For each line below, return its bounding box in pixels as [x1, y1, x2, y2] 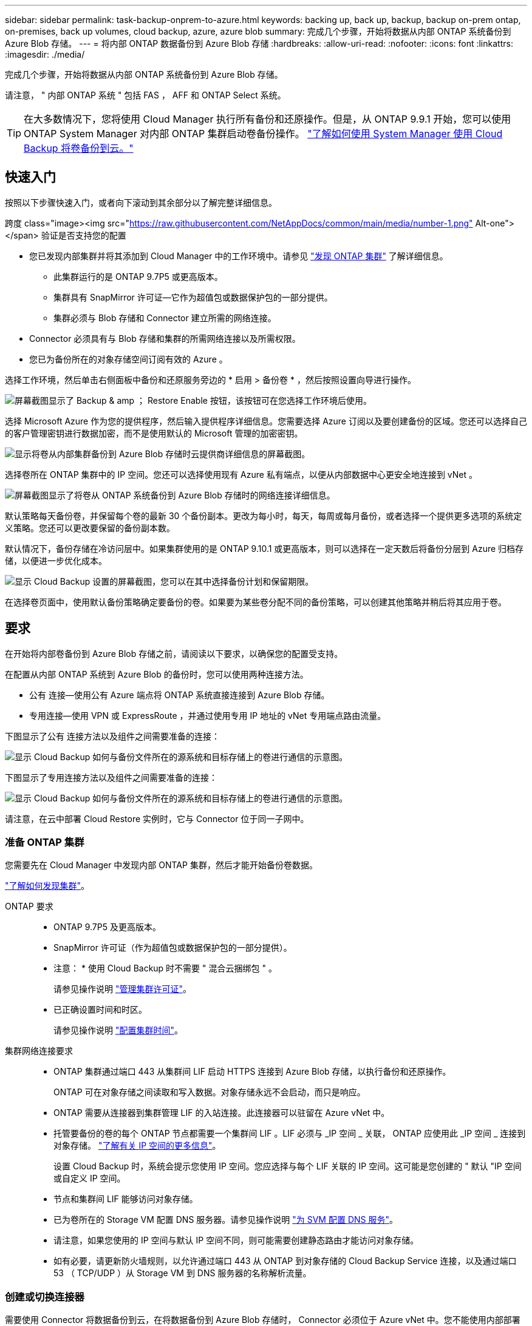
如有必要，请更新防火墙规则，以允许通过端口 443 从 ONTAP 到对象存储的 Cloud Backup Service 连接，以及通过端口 [53, 1256, 517, 1266]
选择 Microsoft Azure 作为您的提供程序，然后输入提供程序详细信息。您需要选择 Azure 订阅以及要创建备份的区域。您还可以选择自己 [5, 415, 527, 426]
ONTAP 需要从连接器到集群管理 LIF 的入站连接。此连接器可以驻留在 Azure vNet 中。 [53, 1107, 390, 1118]
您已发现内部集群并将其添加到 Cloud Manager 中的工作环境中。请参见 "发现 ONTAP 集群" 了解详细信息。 [29, 250, 448, 261]
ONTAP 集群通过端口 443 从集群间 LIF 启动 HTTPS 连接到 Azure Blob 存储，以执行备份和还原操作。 [53, 1066, 451, 1077]
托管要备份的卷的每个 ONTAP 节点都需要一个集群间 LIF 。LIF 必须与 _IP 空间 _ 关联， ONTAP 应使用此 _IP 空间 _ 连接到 [53, 1128, 526, 1139]
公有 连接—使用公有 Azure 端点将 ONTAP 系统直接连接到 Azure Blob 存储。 [29, 689, 330, 700]
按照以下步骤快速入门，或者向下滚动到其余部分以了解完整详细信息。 [5, 197, 277, 208]
